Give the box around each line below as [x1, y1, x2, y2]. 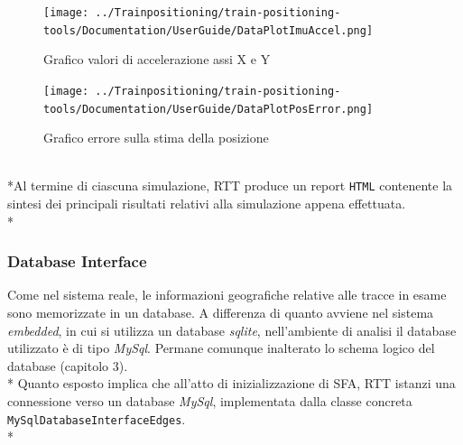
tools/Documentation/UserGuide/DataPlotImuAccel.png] [43, 23, 374, 37]
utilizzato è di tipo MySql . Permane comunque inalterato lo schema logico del [7, 338, 435, 357]
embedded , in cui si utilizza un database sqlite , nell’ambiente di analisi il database [7, 320, 457, 339]
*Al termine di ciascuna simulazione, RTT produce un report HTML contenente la [7, 176, 453, 195]
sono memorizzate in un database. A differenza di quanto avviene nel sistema [7, 303, 434, 322]
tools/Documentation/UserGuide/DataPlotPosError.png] [43, 102, 374, 116]
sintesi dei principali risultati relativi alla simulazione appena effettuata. [7, 194, 406, 213]
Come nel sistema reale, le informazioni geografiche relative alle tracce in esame [7, 285, 447, 304]
